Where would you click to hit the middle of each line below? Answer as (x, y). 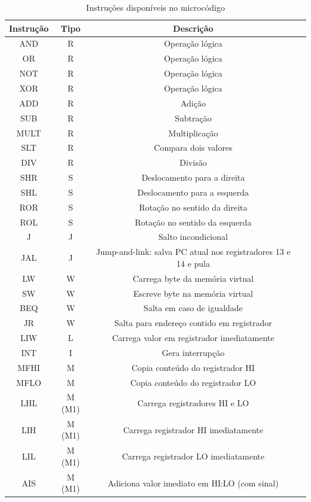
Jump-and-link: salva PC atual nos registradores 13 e (193, 252)
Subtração (193, 118)
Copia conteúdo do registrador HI (193, 367)
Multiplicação (193, 133)
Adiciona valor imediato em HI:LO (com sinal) (193, 483)
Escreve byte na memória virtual (193, 293)
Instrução (29, 28)
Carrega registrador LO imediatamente (193, 456)
